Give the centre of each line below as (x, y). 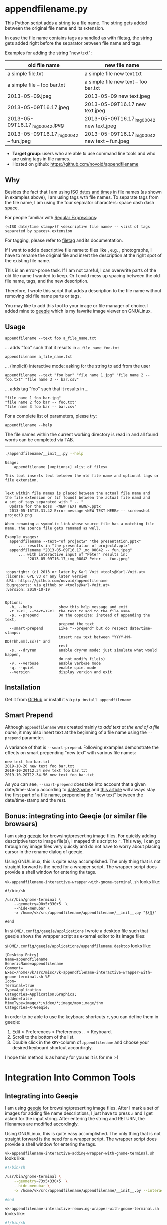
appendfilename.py (46, 9)
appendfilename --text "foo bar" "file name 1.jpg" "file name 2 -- (78, 375)
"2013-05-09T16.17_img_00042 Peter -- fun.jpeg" (79, 559)
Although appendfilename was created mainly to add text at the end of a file (82, 727)
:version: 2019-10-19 (28, 589)
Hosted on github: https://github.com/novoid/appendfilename (75, 164)
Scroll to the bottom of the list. (43, 1037)
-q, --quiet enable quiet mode (53, 668)
